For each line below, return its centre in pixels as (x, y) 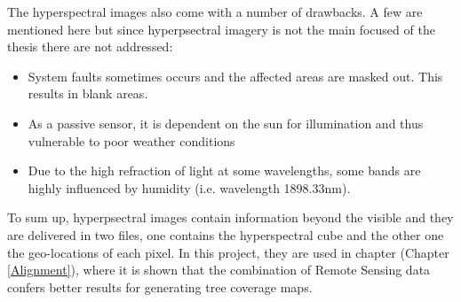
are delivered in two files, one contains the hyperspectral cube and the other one (226, 234)
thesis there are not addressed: (90, 46)
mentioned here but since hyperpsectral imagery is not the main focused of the (221, 29)
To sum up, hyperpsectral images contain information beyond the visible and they (230, 217)
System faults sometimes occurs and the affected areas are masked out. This (235, 76)
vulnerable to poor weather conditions (131, 140)
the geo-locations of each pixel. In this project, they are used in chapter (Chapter (228, 252)
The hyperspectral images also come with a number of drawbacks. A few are (215, 12)
